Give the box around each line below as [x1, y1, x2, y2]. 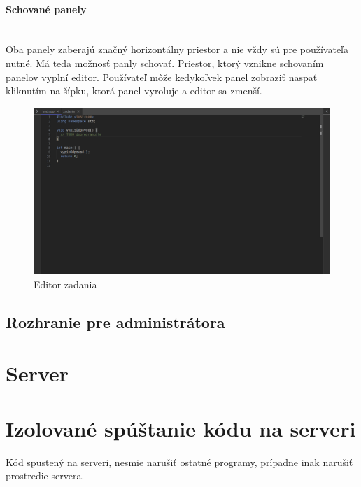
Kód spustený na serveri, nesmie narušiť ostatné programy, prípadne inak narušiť [6, 454, 353, 469]
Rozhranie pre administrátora [6, 311, 225, 332]
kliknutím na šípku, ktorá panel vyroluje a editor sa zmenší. [6, 83, 262, 98]
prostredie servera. [6, 468, 85, 483]
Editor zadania [34, 276, 97, 291]
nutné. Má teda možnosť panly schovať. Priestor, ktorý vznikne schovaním [6, 55, 324, 70]
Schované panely [6, 1, 87, 16]
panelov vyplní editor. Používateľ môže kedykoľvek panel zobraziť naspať [6, 69, 318, 84]
